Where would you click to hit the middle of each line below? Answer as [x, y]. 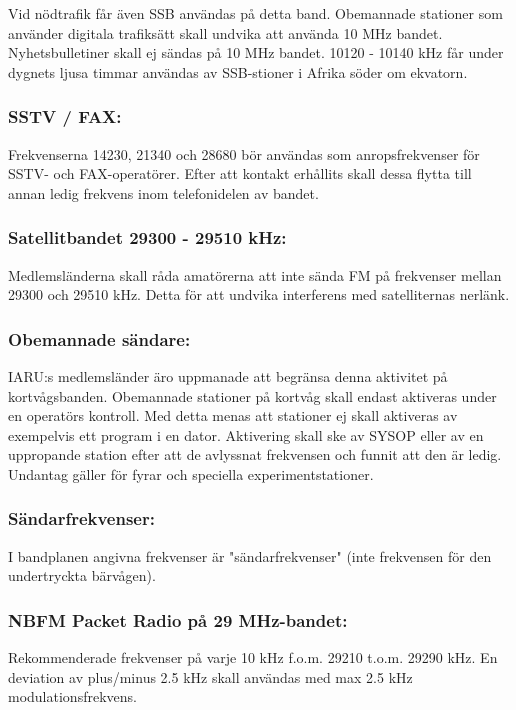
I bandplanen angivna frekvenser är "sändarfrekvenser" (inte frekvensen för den [250, 555]
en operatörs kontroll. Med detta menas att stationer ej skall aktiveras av [233, 415]
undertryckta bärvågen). [82, 575]
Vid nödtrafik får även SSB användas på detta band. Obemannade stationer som [255, 13]
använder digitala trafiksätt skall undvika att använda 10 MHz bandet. [225, 32]
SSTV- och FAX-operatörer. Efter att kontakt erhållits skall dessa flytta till [240, 173]
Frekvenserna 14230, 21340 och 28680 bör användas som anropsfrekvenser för [244, 153]
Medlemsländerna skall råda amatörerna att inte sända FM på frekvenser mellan [255, 274]
